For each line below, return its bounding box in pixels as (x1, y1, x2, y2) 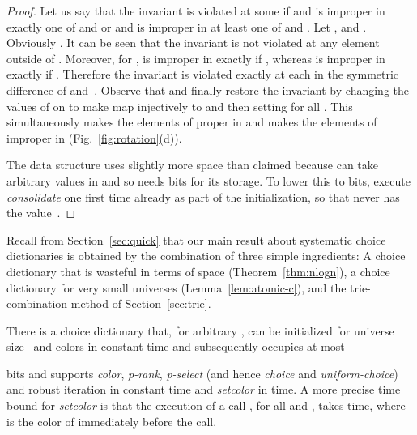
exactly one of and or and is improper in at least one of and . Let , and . (6, 18, 367, 35)
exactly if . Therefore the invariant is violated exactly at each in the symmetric (6, 66, 399, 83)
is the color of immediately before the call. (6, 412, 217, 429)
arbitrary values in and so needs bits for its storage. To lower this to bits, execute (6, 172, 411, 189)
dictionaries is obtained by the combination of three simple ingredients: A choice (6, 247, 406, 264)
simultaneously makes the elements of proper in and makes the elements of (6, 113, 377, 130)
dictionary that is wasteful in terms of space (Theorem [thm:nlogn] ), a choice (6, 262, 390, 279)
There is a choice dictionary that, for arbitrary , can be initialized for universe (6, 322, 394, 339)
